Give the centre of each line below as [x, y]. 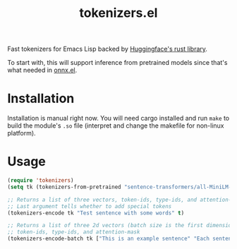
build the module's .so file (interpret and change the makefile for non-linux [116, 126]
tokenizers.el [119, 13]
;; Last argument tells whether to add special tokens [90, 206]
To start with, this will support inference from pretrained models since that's [117, 63]
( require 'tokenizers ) [41, 181]
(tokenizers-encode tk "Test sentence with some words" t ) [96, 213]
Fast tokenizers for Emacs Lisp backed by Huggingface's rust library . [108, 49]
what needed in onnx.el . [42, 70]
